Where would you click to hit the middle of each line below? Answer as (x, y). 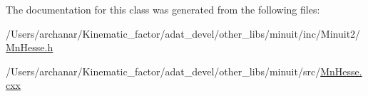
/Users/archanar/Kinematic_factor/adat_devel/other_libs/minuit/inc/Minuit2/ (183, 33)
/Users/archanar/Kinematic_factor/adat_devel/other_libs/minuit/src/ (163, 71)
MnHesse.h (30, 47)
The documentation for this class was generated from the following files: (163, 9)
